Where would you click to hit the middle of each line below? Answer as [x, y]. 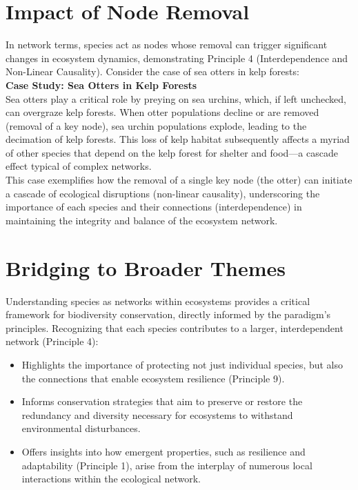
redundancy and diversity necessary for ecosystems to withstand [157, 414]
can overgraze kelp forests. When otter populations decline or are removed [162, 112]
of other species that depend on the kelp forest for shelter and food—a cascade [172, 152]
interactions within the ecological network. [111, 479]
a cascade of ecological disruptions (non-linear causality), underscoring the [163, 193]
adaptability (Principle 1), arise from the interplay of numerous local [167, 465]
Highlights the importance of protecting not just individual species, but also [182, 364]
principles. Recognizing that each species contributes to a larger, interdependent [175, 327]
